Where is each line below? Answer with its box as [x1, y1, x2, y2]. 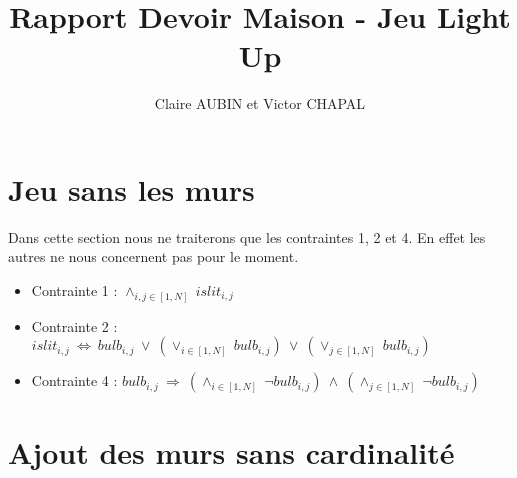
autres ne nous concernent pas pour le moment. [8, 246, 299, 267]
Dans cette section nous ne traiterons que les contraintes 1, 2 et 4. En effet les [8, 226, 486, 247]
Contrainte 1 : [31, 280, 118, 301]
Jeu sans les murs [8, 168, 255, 209]
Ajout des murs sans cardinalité [8, 431, 455, 472]
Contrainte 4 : [31, 370, 118, 391]
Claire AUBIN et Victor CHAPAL [154, 93, 366, 114]
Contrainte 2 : [31, 315, 118, 336]
